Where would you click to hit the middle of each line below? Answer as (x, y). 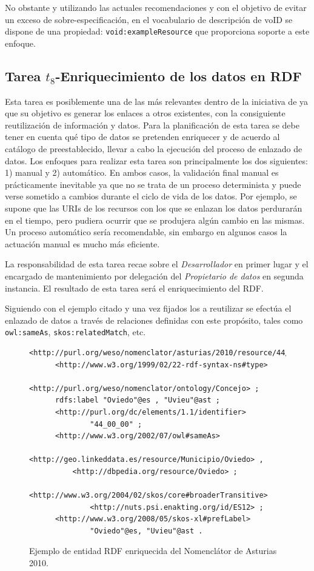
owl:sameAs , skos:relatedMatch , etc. (75, 332)
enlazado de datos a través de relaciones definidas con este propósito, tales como (154, 320)
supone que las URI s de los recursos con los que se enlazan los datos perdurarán (154, 208)
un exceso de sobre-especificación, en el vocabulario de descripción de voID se (149, 19)
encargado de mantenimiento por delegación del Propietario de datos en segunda (154, 275)
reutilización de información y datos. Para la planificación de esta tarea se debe (152, 125)
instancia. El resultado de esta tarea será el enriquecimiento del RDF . (134, 288)
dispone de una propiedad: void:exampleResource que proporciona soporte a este (157, 31)
